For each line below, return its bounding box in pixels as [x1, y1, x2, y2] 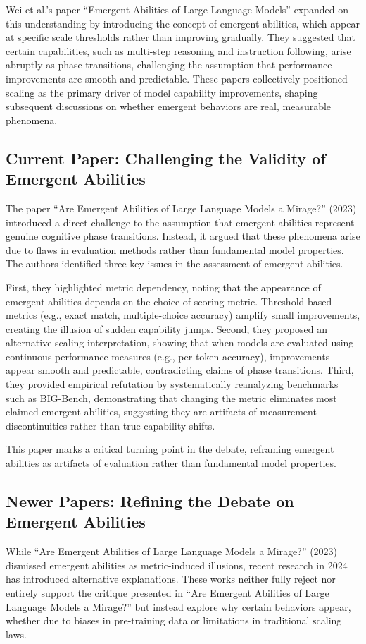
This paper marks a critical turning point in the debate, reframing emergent [6, 442, 334, 456]
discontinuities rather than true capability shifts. [6, 418, 215, 432]
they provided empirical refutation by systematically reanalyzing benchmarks [6, 377, 339, 391]
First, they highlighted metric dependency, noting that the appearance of [6, 279, 321, 294]
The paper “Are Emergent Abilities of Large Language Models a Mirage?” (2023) [6, 200, 357, 215]
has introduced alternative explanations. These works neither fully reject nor [6, 571, 336, 586]
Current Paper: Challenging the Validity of [6, 147, 326, 169]
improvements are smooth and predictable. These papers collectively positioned [6, 71, 348, 85]
